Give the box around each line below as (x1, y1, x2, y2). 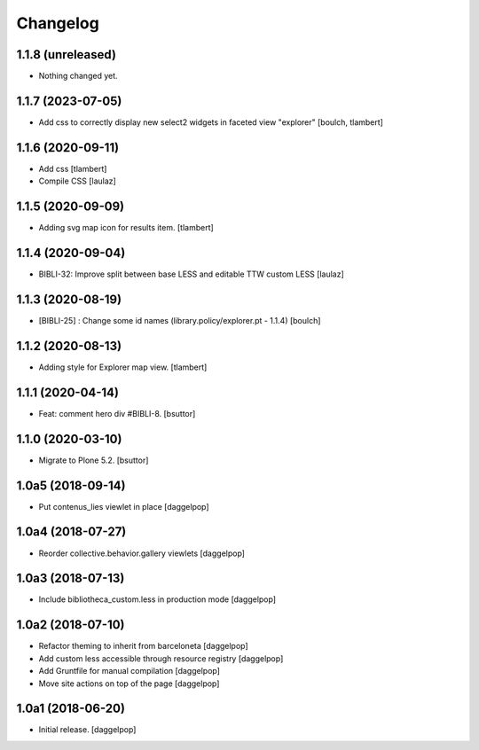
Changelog (16, 13, 99, 33)
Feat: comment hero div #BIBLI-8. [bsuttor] (38, 408, 196, 418)
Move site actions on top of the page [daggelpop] (38, 678, 220, 689)
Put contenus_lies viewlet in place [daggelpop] (38, 501, 209, 512)
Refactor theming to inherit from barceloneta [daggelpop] (38, 641, 248, 652)
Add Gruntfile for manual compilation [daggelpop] (38, 666, 221, 676)
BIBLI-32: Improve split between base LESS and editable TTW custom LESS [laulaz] (38, 269, 345, 279)
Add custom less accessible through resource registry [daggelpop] (38, 652, 284, 664)
